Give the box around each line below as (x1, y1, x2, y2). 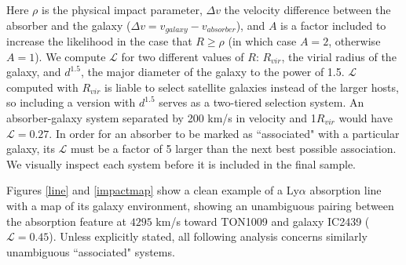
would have (338, 110, 393, 126)
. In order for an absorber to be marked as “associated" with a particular (49, 125, 400, 141)
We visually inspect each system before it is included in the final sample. (6, 155, 356, 172)
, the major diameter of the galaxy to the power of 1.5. (80, 64, 345, 80)
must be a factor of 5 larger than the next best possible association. (71, 140, 397, 157)
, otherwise (328, 33, 381, 49)
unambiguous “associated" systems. (6, 243, 175, 260)
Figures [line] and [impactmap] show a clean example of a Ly (6, 182, 299, 198)
